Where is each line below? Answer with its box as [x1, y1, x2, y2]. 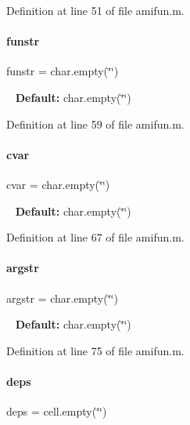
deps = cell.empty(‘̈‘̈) [6, 403, 107, 420]
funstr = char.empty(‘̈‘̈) [6, 63, 119, 79]
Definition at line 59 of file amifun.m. [6, 115, 185, 132]
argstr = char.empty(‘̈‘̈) [6, 289, 118, 306]
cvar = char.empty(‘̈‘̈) [6, 176, 110, 192]
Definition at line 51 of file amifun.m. [6, 2, 185, 18]
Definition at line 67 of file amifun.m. [6, 229, 185, 245]
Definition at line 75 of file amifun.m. [6, 342, 185, 358]
